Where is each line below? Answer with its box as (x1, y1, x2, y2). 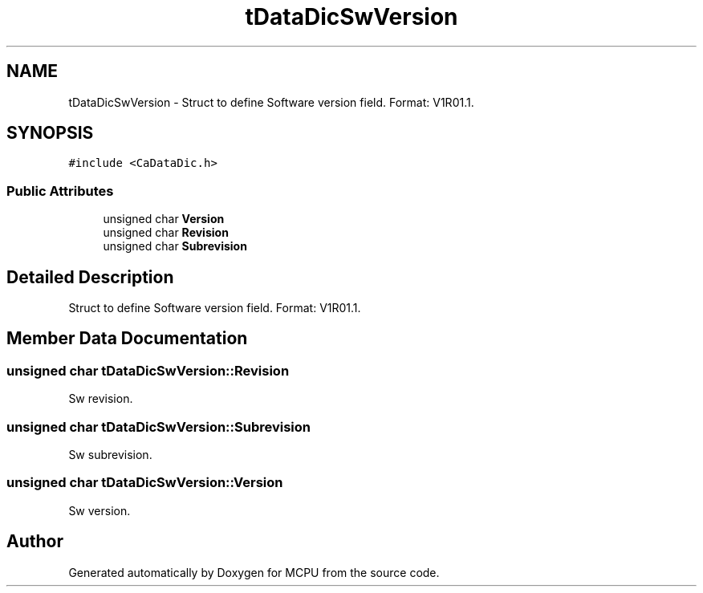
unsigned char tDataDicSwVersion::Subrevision (6, 418, 311, 435)
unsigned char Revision (103, 225, 229, 240)
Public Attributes (6, 182, 114, 199)
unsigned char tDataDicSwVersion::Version (6, 474, 283, 491)
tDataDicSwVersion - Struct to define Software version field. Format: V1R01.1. (68, 95, 474, 109)
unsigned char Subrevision (103, 239, 247, 254)
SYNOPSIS (6, 123, 94, 144)
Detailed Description (6, 266, 174, 287)
